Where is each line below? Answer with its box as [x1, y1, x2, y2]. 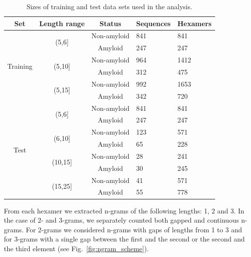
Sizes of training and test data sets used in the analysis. [26, 1, 192, 11]
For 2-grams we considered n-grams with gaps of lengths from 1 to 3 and [26, 224, 242, 234]
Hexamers [177, 18, 212, 28]
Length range [39, 18, 85, 28]
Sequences [136, 18, 171, 28]
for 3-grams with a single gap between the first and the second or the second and [4, 234, 245, 244]
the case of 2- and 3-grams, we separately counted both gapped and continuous [4, 215, 239, 225]
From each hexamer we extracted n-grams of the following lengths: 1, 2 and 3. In [4, 205, 245, 215]
